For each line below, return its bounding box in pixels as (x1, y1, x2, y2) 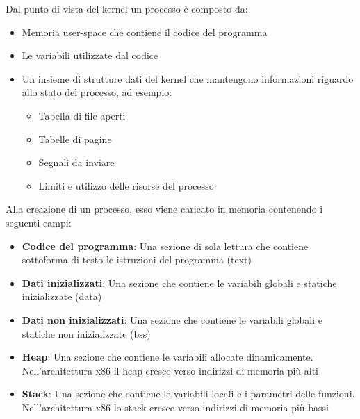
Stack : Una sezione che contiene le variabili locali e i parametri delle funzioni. (22, 386, 355, 401)
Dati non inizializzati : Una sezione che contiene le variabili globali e (22, 312, 323, 327)
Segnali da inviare (38, 155, 115, 170)
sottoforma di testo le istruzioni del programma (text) (22, 252, 252, 267)
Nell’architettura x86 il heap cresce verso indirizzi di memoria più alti (22, 363, 319, 377)
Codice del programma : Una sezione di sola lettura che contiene (22, 238, 309, 253)
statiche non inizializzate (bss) (22, 326, 151, 340)
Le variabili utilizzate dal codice (22, 48, 158, 63)
